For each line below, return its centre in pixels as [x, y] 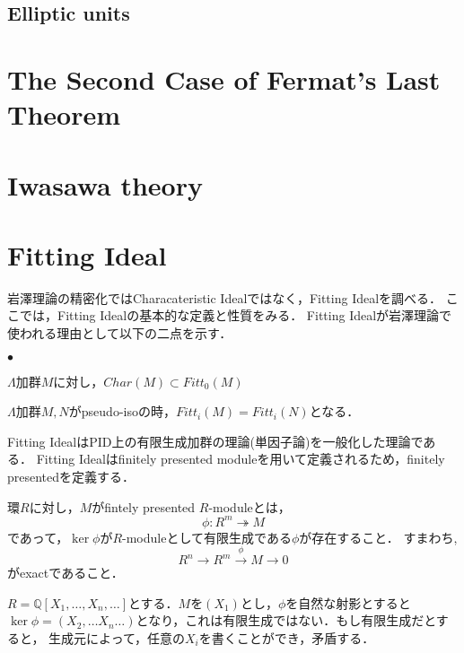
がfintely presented [144, 506]
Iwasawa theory [105, 184]
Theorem [64, 114]
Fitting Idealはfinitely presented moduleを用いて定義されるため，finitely [241, 459]
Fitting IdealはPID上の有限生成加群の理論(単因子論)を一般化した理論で [215, 441]
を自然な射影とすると [348, 602]
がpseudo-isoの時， [122, 411]
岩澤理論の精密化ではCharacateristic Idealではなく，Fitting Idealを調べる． [225, 297]
